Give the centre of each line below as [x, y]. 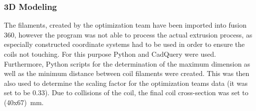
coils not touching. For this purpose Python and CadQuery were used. [110, 54]
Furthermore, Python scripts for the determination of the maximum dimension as [127, 63]
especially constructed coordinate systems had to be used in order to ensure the [124, 44]
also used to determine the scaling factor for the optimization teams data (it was [126, 83]
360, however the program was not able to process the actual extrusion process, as [128, 34]
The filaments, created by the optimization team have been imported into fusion [125, 25]
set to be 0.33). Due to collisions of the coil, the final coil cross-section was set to [126, 92]
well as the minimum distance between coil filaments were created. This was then [127, 73]
